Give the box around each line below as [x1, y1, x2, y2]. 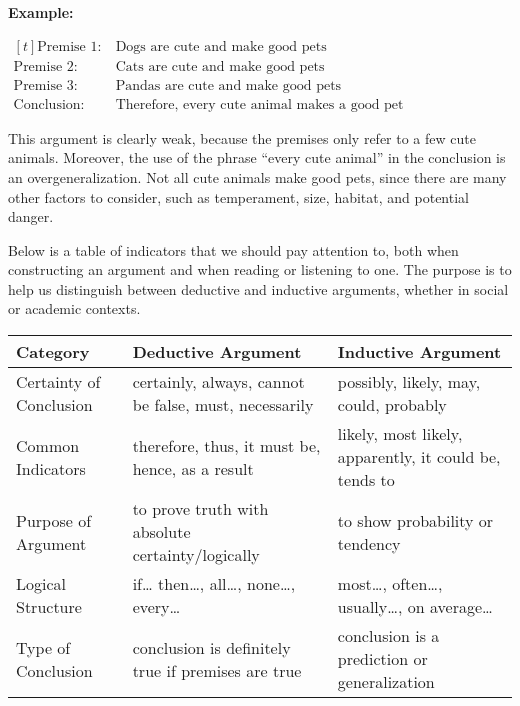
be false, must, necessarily [132, 393, 314, 417]
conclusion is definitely [132, 635, 291, 659]
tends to [337, 468, 395, 492]
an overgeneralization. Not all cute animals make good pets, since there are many [8, 166, 507, 187]
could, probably [337, 393, 447, 417]
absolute [132, 520, 191, 544]
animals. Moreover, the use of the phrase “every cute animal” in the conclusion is [8, 147, 506, 168]
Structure [16, 595, 82, 619]
